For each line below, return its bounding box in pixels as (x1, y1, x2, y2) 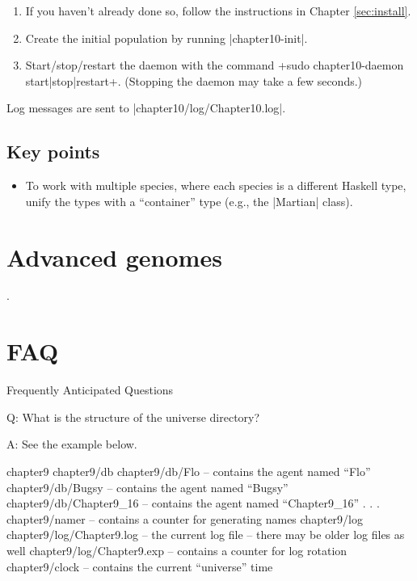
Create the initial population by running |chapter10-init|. (25, 29, 308, 46)
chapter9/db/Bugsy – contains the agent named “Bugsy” (6, 478, 289, 495)
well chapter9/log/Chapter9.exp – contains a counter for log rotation (6, 541, 347, 558)
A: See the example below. (6, 436, 137, 453)
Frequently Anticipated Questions (6, 381, 174, 398)
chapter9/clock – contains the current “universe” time (6, 558, 273, 575)
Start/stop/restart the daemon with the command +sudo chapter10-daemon (25, 57, 404, 74)
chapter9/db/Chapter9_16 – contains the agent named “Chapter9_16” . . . (6, 495, 380, 512)
